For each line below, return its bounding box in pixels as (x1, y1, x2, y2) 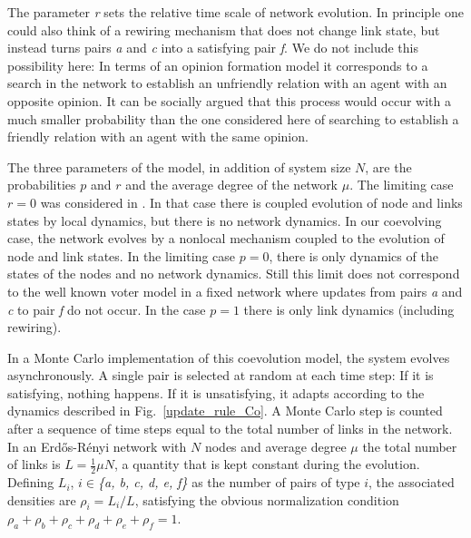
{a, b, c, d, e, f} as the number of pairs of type (98, 473, 360, 492)
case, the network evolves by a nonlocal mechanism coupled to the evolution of (7, 229, 445, 248)
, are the (365, 157, 412, 176)
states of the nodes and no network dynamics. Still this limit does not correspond (7, 264, 460, 283)
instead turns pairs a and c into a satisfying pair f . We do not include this (7, 38, 418, 57)
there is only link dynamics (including (243, 299, 455, 318)
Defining (7, 473, 54, 492)
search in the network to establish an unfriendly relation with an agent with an (7, 73, 447, 93)
